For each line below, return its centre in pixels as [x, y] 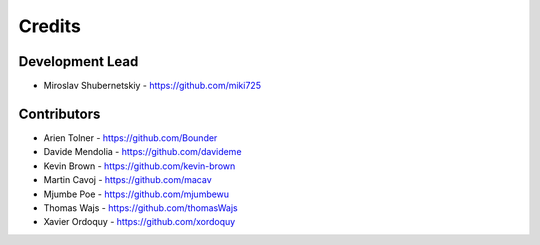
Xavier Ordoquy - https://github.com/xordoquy [139, 222]
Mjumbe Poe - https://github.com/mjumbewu [136, 194]
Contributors [59, 113]
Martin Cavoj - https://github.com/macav [127, 180]
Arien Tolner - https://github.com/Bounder [130, 137]
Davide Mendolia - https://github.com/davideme [142, 152]
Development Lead [78, 61]
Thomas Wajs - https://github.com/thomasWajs [141, 207]
